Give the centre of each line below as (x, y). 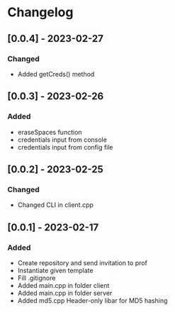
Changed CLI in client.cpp (56, 205)
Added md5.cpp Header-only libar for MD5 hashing (92, 300)
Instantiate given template (55, 270)
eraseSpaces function (50, 132)
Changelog (40, 12)
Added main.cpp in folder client (63, 285)
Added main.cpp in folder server (65, 293)
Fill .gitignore (36, 278)
